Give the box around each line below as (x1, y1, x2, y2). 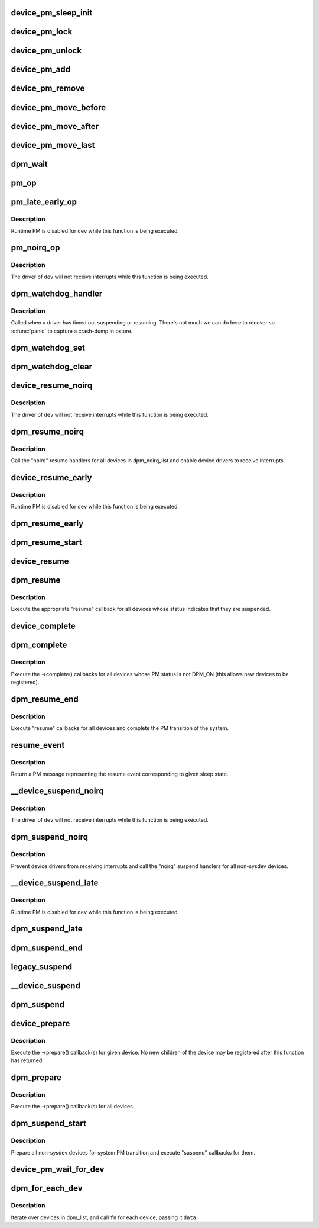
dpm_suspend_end (11, 943, 83, 953)
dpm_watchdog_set (11, 343, 85, 353)
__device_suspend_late (11, 878, 99, 888)
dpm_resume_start (11, 537, 82, 547)
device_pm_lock (11, 27, 73, 37)
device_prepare (11, 1018, 70, 1028)
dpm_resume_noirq (11, 426, 84, 436)
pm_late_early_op (11, 197, 77, 207)
